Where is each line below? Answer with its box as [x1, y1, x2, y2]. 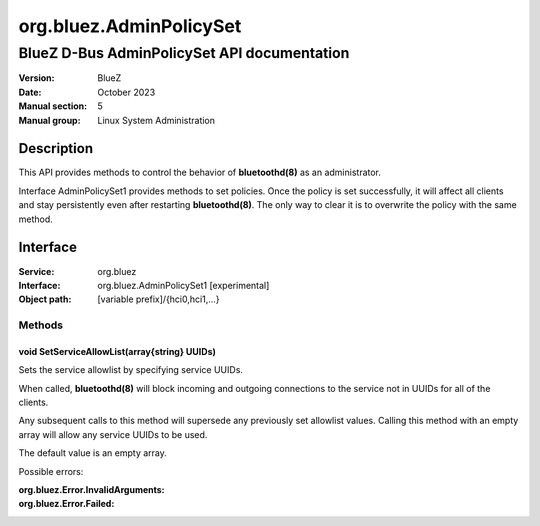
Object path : [18, 293, 72, 305]
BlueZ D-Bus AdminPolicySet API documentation [18, 44, 350, 62]
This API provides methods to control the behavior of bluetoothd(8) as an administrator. [18, 166, 382, 179]
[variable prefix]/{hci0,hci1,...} [97, 293, 220, 305]
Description [18, 140, 94, 157]
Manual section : [18, 100, 88, 112]
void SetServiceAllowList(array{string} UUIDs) [18, 345, 217, 357]
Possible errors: [18, 465, 84, 477]
